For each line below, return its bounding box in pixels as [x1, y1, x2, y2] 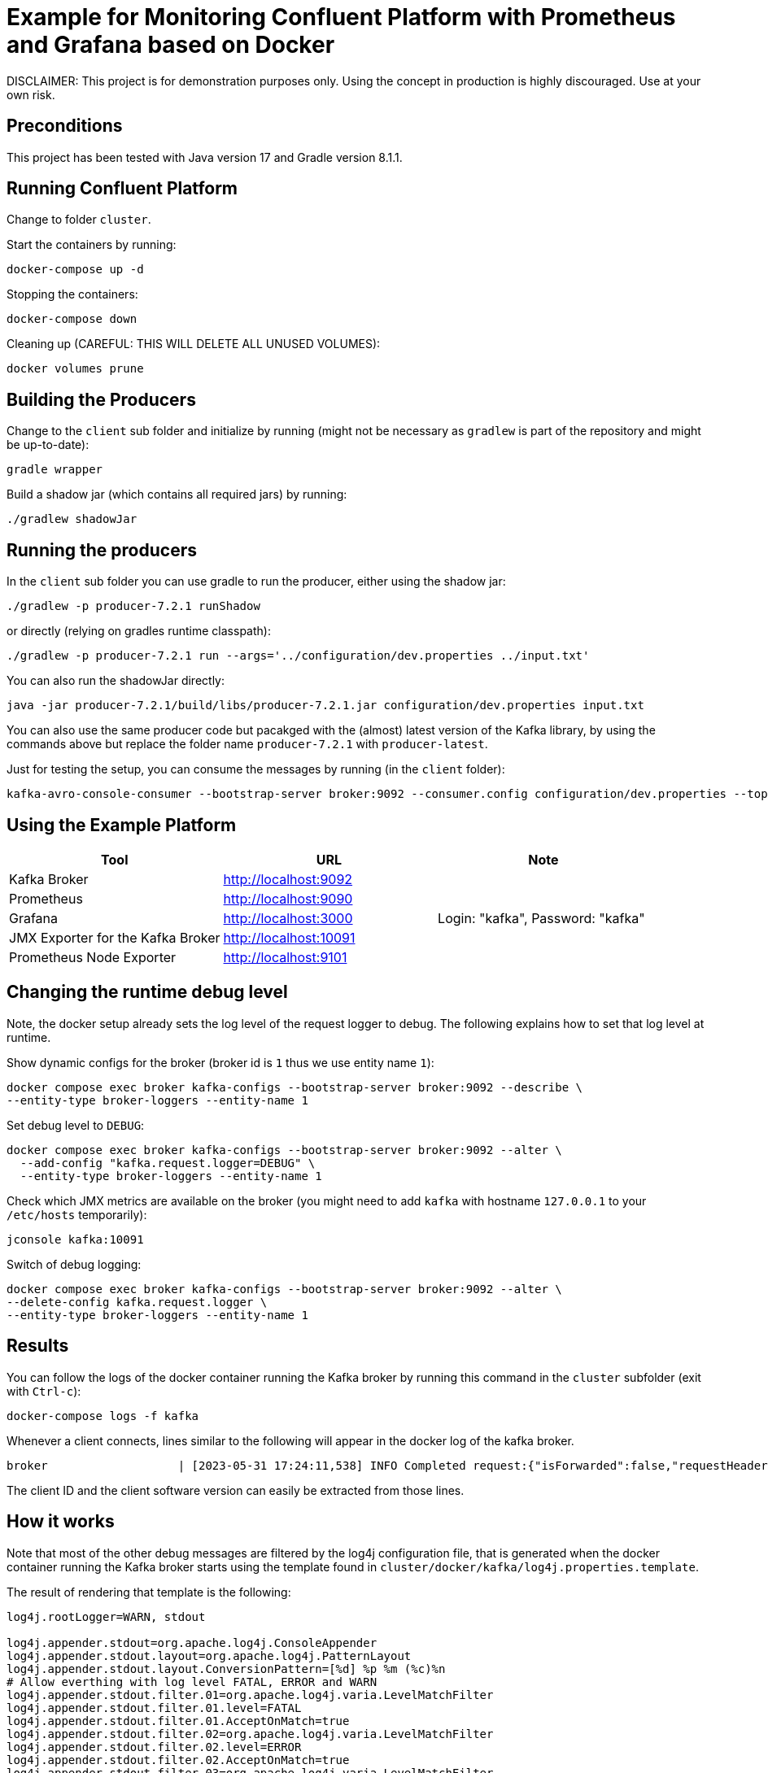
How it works [7, 1511, 115, 1532]
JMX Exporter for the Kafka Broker [9, 929, 220, 946]
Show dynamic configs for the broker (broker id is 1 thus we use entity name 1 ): [7, 1055, 434, 1069]
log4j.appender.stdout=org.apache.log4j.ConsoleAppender [7, 1636, 377, 1649]
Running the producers [7, 539, 197, 560]
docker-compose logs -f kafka [7, 1409, 199, 1422]
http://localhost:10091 [223, 929, 356, 946]
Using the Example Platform [7, 814, 237, 835]
